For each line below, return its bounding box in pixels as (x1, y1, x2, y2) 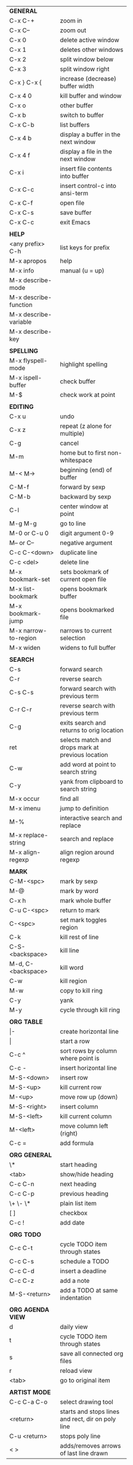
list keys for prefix (59, 243, 110, 252)
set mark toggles (59, 916, 107, 924)
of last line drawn (59, 1449, 108, 1457)
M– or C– (9, 539, 34, 547)
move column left (59, 1122, 108, 1130)
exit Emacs (59, 218, 90, 226)
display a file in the (59, 148, 112, 155)
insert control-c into (59, 181, 116, 190)
